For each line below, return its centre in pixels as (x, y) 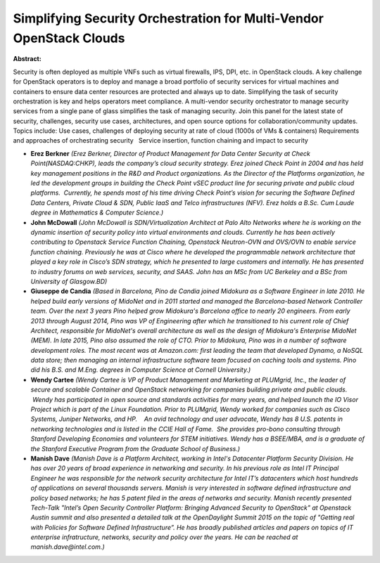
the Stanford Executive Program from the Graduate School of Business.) (135, 448)
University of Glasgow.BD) (69, 281)
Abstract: (27, 59)
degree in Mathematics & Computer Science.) (97, 213)
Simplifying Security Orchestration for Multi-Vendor (168, 18)
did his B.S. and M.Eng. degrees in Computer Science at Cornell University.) (141, 370)
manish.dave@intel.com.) (68, 547)
